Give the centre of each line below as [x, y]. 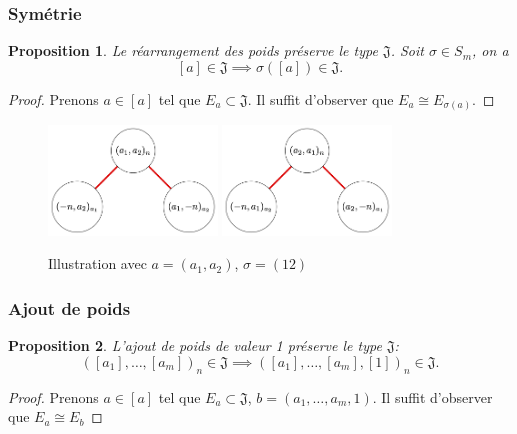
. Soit [407, 50]
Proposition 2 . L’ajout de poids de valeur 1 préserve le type [195, 345]
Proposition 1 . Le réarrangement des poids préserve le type [193, 50]
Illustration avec [97, 263]
